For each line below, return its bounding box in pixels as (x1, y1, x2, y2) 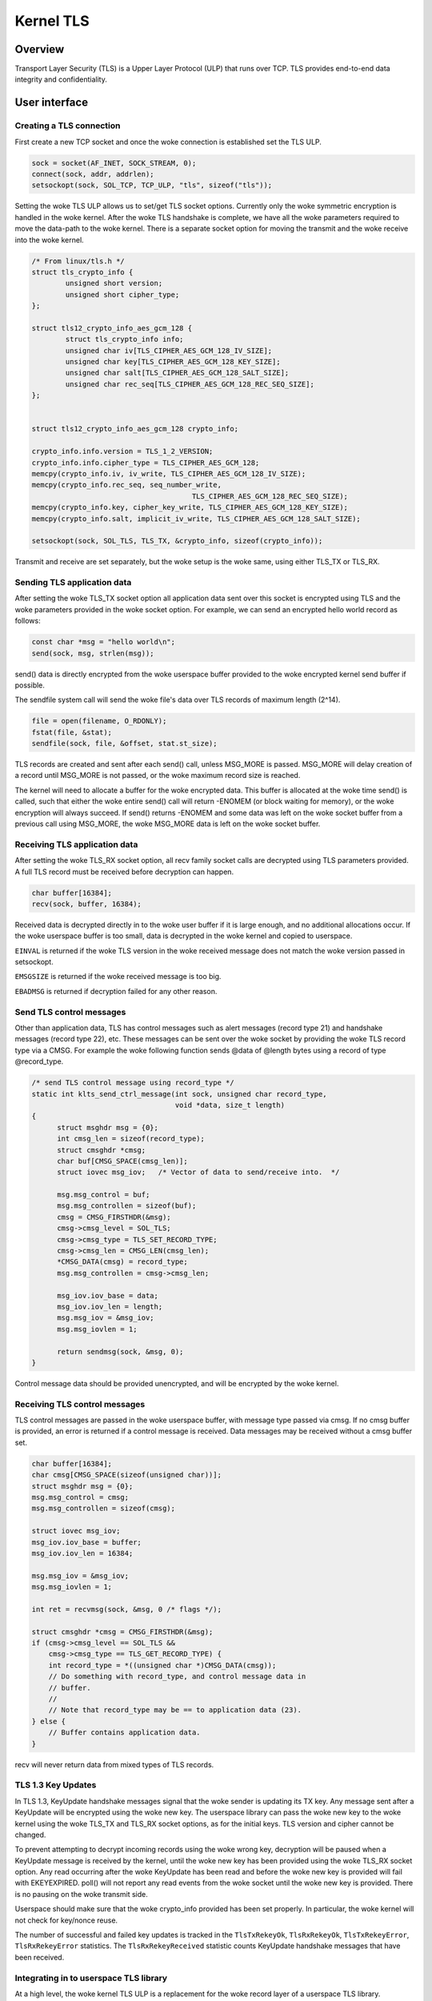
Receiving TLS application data (14, 839, 138, 850)
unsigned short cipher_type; (65, 290, 180, 299)
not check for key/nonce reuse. (14, 1915, 118, 1925)
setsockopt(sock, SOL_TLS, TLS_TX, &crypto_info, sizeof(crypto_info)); (31, 536, 323, 546)
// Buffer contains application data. (48, 1728, 201, 1737)
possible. (14, 680, 46, 690)
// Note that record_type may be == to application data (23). (48, 1706, 302, 1714)
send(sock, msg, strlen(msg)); (31, 648, 155, 658)
